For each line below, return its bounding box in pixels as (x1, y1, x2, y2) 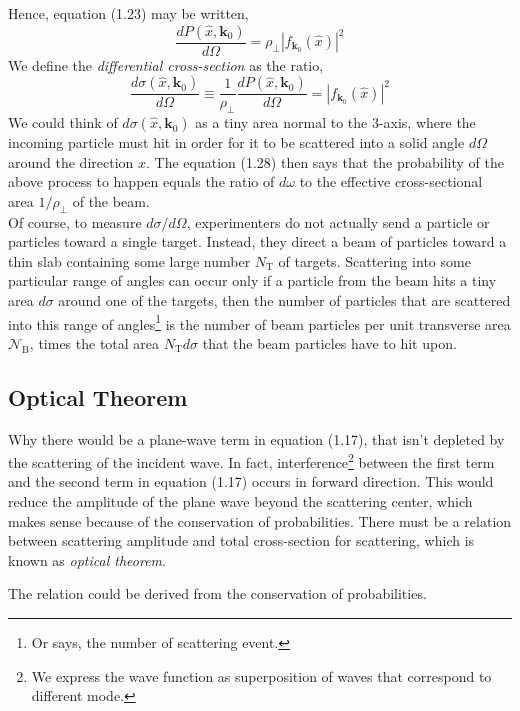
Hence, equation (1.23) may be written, (8, 3, 249, 23)
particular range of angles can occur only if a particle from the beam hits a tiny (8, 270, 497, 291)
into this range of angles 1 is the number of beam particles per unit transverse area (8, 310, 511, 334)
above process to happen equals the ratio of (8, 171, 275, 192)
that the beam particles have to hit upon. (202, 332, 457, 353)
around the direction (8, 151, 134, 172)
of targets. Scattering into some (278, 250, 471, 271)
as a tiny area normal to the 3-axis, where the (195, 112, 476, 133)
